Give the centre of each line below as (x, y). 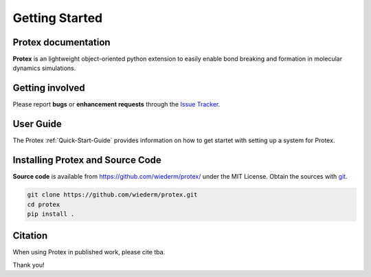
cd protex (44, 204)
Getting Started (58, 18)
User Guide (37, 124)
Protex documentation (61, 42)
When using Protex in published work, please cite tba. (89, 252)
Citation (30, 236)
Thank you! (29, 265)
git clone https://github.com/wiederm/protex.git (112, 195)
